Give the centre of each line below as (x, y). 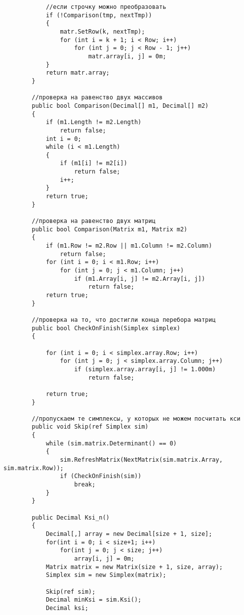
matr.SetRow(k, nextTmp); (102, 31)
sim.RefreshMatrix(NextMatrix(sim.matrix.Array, (141, 460)
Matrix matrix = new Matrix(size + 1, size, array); (134, 567)
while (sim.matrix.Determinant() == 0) (111, 443)
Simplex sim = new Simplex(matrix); (106, 575)
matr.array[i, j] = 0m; (127, 56)
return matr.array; (78, 73)
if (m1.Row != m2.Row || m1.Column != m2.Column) (129, 246)
